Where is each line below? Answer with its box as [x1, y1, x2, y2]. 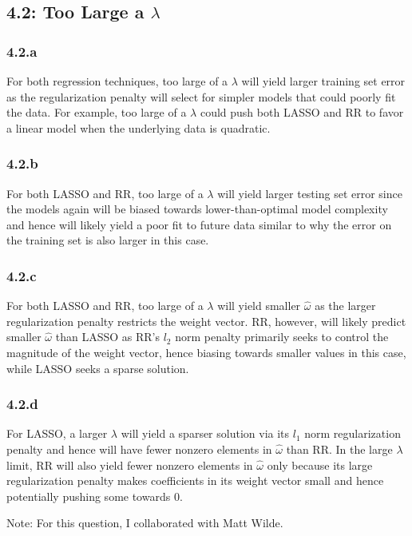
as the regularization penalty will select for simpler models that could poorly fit [6, 88, 396, 105]
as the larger [315, 297, 376, 314]
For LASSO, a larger [6, 425, 108, 442]
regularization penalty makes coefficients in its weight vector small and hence [6, 472, 384, 489]
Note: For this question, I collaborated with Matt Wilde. [6, 514, 283, 531]
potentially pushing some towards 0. [6, 487, 183, 504]
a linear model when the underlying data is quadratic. [6, 119, 271, 136]
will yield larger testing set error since [217, 185, 402, 201]
